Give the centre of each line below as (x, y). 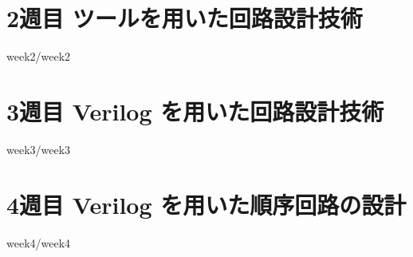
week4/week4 (39, 242)
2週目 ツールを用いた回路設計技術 (185, 18)
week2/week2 (39, 56)
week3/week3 (39, 149)
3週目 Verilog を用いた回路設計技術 (195, 111)
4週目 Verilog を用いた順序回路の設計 (206, 204)
